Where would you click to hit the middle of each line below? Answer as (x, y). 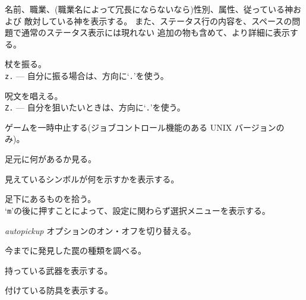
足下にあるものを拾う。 (51, 199)
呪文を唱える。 (34, 95)
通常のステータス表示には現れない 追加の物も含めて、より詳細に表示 (155, 32)
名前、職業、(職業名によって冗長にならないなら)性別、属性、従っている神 (149, 9)
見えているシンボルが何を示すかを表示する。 (92, 179)
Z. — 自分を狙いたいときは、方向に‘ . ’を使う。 (95, 107)
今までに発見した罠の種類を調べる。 (75, 250)
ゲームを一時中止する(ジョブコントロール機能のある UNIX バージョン (141, 127)
